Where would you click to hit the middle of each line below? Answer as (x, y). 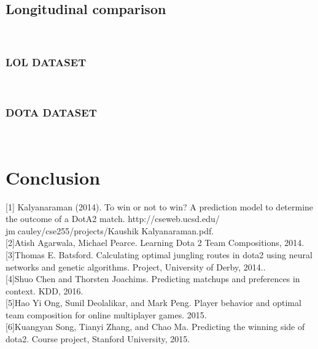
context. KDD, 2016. (45, 290)
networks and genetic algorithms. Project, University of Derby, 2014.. (136, 267)
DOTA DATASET (51, 112)
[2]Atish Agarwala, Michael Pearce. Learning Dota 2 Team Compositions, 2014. (155, 243)
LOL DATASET (46, 62)
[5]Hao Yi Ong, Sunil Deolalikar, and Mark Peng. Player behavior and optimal (153, 303)
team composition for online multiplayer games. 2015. (106, 314)
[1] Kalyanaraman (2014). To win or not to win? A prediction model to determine (160, 206)
